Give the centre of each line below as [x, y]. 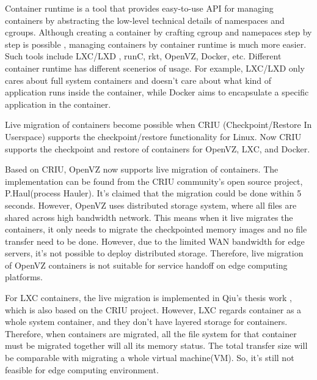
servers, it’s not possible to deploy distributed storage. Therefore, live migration [154, 253]
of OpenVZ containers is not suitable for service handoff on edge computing [146, 265]
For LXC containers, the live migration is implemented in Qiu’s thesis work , [148, 298]
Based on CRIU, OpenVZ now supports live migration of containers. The [142, 169]
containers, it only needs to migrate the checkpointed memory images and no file [156, 229]
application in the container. [58, 104]
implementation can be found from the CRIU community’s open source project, [154, 181]
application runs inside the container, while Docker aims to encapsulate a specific [157, 92]
